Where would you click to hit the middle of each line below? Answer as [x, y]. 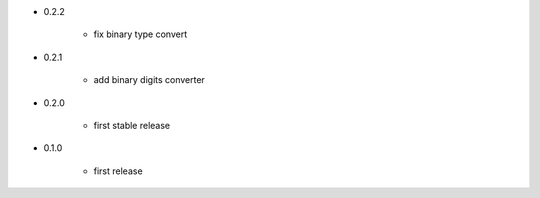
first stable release [132, 125]
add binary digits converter [149, 80]
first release [118, 171]
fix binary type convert [140, 34]
